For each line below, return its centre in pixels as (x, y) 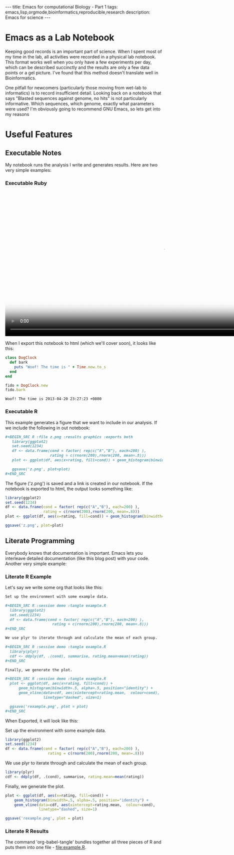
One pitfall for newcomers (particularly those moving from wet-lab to (76, 87)
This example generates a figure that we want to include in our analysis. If (81, 422)
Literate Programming (40, 541)
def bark (19, 363)
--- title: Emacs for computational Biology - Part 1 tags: (61, 7)
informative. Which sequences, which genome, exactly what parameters (80, 103)
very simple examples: (28, 170)
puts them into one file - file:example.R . (46, 848)
